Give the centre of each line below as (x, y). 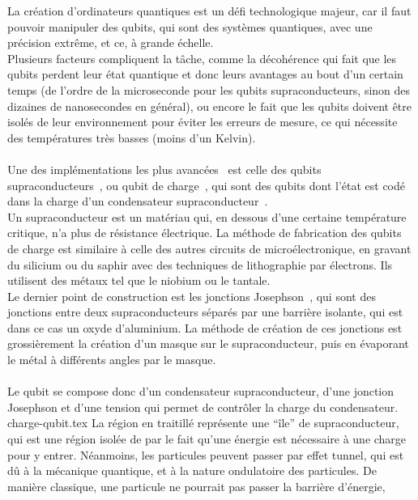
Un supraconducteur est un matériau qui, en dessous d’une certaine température (207, 216)
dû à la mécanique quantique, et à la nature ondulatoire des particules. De (192, 470)
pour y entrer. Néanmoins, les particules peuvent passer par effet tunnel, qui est (206, 454)
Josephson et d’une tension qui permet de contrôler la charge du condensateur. (203, 407)
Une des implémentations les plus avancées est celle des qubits (164, 169)
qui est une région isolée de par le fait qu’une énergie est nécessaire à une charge (207, 439)
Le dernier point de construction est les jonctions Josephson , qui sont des (192, 296)
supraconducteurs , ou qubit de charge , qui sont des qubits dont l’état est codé (206, 185)
